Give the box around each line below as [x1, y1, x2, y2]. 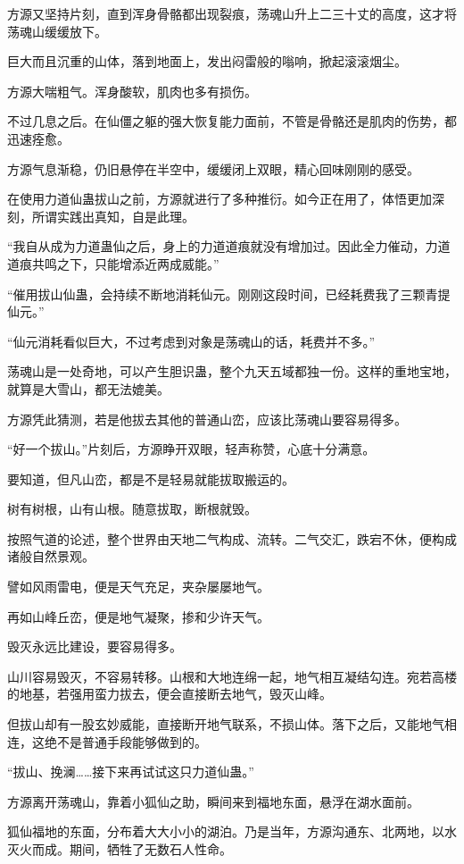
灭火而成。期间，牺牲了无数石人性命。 [7, 840, 232, 858]
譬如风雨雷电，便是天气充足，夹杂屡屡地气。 [7, 577, 269, 596]
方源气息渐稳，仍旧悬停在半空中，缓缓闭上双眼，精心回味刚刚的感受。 [7, 159, 419, 178]
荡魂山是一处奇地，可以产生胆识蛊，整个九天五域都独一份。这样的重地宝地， [7, 362, 457, 381]
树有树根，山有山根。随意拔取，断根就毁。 [7, 499, 257, 518]
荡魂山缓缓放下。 [7, 21, 107, 40]
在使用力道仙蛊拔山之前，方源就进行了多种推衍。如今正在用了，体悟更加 [7, 189, 432, 208]
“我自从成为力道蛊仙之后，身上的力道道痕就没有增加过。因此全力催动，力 [7, 237, 438, 256]
